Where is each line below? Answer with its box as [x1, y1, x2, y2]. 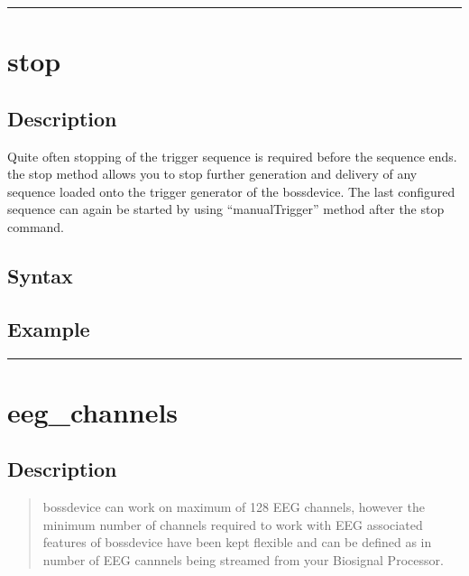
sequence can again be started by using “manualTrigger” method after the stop [7, 200, 445, 218]
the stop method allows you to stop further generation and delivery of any [7, 164, 418, 183]
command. [7, 217, 64, 236]
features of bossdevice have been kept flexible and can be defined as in [42, 533, 432, 552]
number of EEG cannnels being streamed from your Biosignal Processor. [42, 550, 444, 569]
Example [7, 314, 90, 342]
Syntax [7, 261, 73, 289]
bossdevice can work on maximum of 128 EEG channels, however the [42, 497, 425, 516]
